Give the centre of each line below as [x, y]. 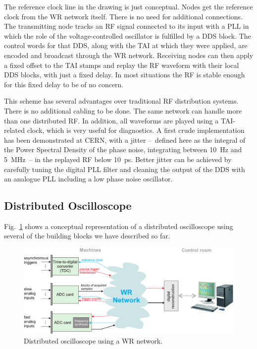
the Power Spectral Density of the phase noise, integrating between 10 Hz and [123, 149]
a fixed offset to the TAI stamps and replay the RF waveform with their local [122, 65]
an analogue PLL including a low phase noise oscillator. [88, 179]
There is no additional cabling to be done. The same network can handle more [123, 110]
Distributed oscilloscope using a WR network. [93, 340]
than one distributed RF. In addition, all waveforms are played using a [111, 120]
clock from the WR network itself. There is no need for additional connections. [124, 16]
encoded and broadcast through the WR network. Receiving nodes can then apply [129, 55]
